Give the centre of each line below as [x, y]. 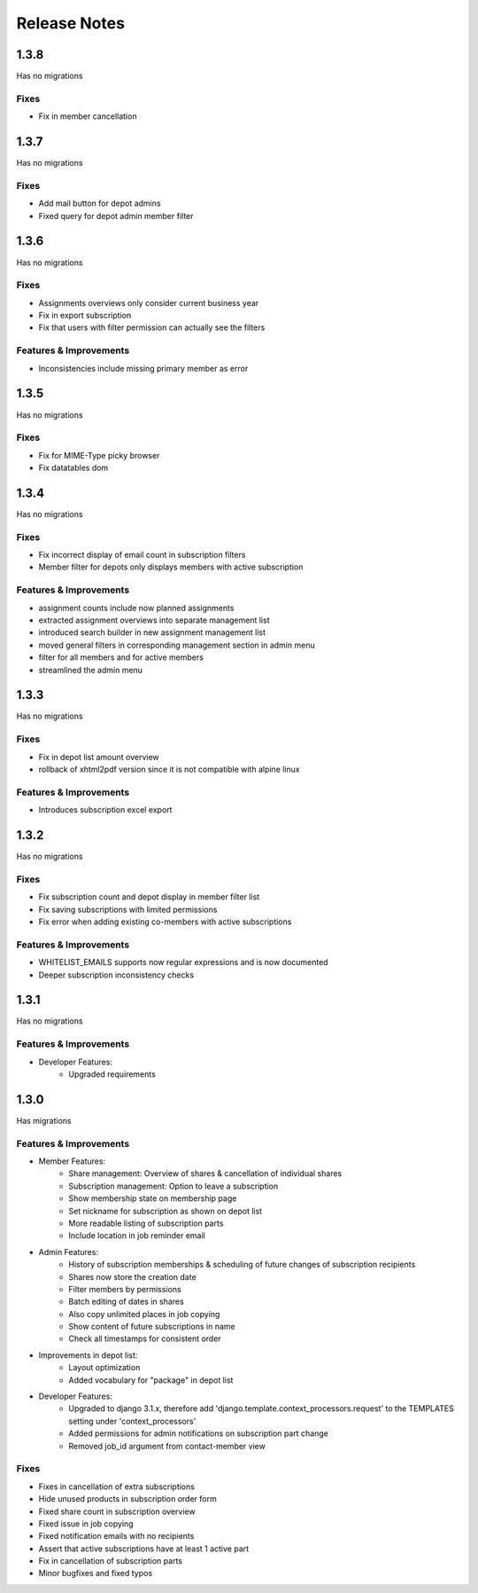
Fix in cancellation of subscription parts [111, 1561]
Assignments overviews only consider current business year [149, 302]
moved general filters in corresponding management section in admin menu [177, 645]
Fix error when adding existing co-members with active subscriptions [165, 922]
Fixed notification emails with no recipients [116, 1536]
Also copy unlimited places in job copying [144, 1314]
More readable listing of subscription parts [146, 1223]
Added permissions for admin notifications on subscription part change [199, 1433]
